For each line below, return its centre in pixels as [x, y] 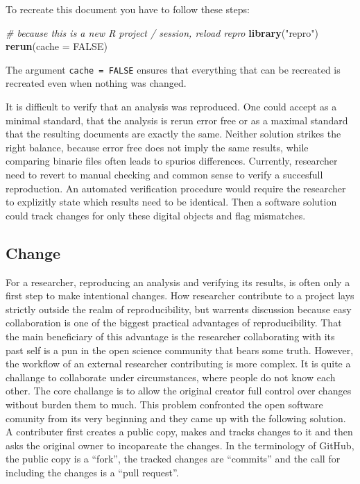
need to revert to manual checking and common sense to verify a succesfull [164, 174]
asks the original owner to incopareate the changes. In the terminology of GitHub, [180, 445]
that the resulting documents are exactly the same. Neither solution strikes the [173, 134]
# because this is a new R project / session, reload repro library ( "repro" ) [162, 32]
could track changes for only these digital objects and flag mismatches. [156, 215]
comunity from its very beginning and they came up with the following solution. [176, 418]
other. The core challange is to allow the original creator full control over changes [179, 391]
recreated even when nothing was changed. [96, 83]
